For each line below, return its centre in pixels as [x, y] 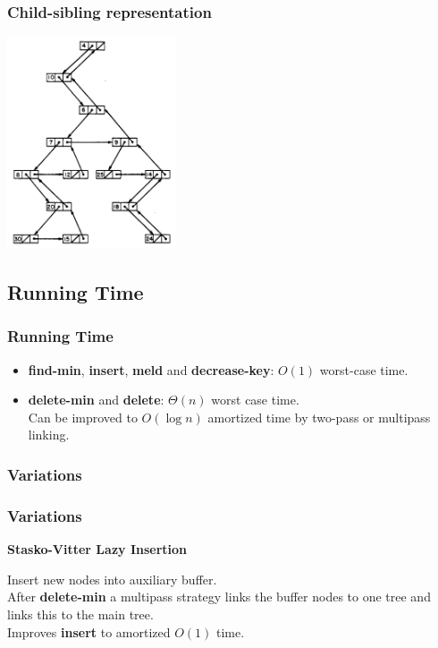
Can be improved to [83, 417]
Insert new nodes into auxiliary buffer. [112, 579]
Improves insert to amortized [89, 631]
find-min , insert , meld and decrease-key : [151, 369]
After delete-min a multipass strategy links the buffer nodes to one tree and [219, 597]
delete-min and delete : [96, 400]
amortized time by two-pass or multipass [319, 417]
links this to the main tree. [80, 614]
